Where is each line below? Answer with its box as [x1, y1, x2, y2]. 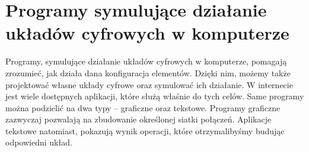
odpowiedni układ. [5, 136, 72, 148]
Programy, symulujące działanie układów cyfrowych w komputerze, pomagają [5, 55, 287, 67]
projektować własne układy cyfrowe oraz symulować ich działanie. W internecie [5, 78, 293, 90]
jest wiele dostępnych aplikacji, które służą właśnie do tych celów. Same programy [5, 90, 304, 102]
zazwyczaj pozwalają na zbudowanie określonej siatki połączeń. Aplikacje [5, 113, 272, 125]
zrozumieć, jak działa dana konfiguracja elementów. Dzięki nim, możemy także [5, 66, 291, 79]
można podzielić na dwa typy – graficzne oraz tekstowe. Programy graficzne [5, 101, 281, 114]
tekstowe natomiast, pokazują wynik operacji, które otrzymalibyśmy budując [5, 124, 285, 137]
